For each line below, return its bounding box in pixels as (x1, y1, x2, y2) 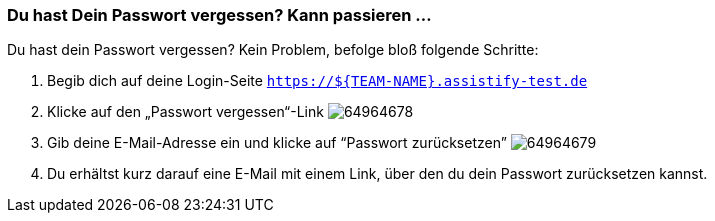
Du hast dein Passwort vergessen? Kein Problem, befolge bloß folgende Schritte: (7, 41, 539, 59)
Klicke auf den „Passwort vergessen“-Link (47, 103, 324, 121)
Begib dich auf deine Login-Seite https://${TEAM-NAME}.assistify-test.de (47, 72, 588, 90)
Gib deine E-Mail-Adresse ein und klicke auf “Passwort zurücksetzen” (47, 134, 507, 152)
